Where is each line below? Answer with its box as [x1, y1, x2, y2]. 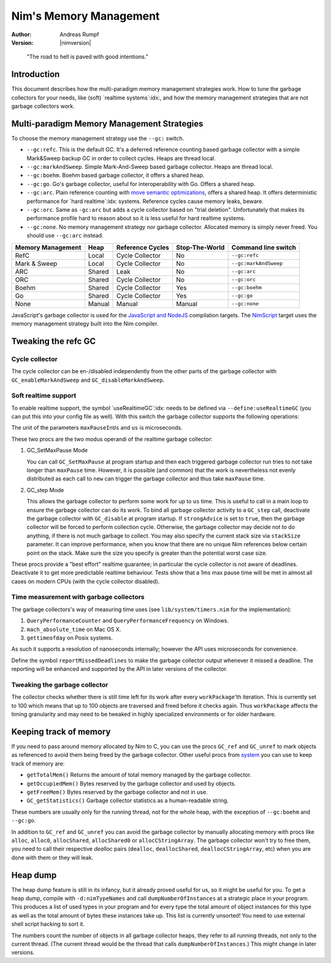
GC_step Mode [26, 486, 64, 493]
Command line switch [231, 243, 297, 252]
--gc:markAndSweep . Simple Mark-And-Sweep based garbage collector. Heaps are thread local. [26, 163, 273, 171]
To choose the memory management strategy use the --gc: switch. [11, 134, 185, 142]
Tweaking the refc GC [11, 336, 96, 346]
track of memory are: [11, 760, 65, 767]
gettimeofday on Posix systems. [26, 634, 113, 641]
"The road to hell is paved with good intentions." [26, 53, 148, 61]
